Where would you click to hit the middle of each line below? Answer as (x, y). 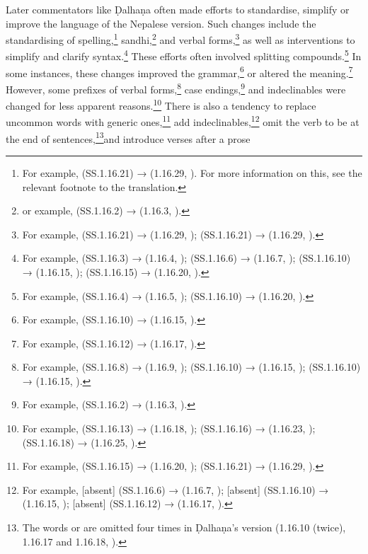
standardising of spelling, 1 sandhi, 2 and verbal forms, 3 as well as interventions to (180, 39)
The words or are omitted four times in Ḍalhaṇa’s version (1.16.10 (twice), (184, 527)
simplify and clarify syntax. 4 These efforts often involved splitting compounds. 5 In (184, 55)
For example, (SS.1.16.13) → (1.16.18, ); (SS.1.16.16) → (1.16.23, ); (169, 428)
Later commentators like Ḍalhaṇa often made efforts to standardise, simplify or (178, 9)
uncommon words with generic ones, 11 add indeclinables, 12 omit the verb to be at (183, 121)
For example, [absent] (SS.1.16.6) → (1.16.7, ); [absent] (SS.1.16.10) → (176, 489)
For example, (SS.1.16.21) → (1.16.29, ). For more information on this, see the (192, 172)
